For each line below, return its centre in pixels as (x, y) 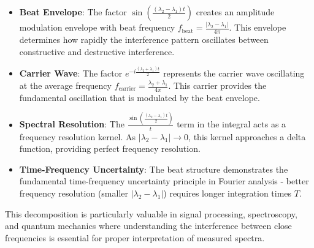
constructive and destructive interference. (97, 51)
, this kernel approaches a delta (247, 136)
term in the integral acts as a (232, 124)
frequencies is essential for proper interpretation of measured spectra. (135, 237)
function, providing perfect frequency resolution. (110, 148)
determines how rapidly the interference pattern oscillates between (144, 39)
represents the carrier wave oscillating (234, 73)
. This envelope (258, 27)
